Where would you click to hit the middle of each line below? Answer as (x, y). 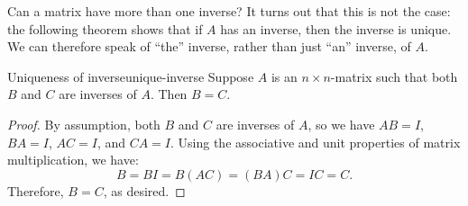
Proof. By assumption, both (84, 124)
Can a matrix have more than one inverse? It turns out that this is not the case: (229, 11)
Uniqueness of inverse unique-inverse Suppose (131, 76)
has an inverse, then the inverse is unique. (336, 28)
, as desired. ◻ (144, 190)
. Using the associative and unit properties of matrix (316, 142)
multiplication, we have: (73, 160)
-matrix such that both (394, 76)
